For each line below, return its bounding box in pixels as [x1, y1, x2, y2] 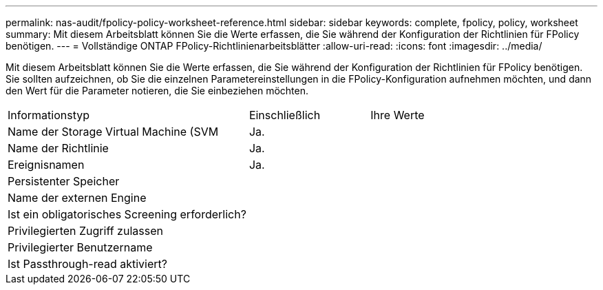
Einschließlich [248, 108, 321, 122]
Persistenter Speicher [8, 174, 120, 188]
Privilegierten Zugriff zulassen [8, 224, 163, 238]
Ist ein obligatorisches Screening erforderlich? [8, 207, 246, 221]
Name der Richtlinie [8, 141, 109, 155]
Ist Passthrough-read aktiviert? [8, 257, 167, 271]
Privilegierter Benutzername [8, 240, 153, 254]
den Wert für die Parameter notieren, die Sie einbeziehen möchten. [6, 85, 309, 96]
